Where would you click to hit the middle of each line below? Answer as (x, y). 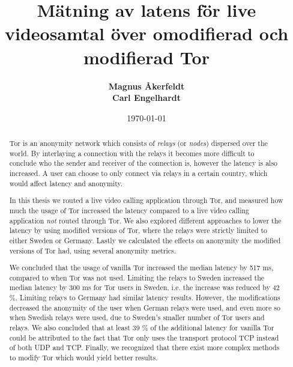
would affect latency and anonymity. (66, 183)
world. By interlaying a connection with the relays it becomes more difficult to (132, 153)
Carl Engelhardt (146, 98)
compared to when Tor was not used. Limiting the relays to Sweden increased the (137, 277)
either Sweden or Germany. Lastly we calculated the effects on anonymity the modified (145, 240)
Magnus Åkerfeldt (146, 86)
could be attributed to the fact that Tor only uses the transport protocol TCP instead (144, 337)
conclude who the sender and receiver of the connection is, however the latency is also (143, 163)
